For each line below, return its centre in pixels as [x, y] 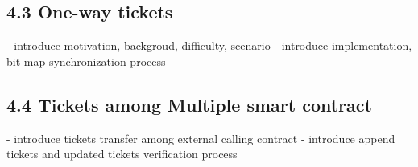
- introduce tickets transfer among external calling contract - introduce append [201, 138]
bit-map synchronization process [86, 61]
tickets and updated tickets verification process [122, 154]
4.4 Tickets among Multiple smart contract [189, 104]
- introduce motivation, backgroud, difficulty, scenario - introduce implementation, [209, 45]
